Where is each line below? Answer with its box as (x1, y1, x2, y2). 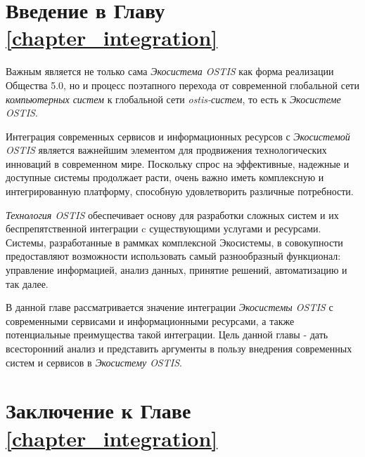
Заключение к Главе (6, 396, 191, 425)
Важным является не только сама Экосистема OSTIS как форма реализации (6, 64, 334, 79)
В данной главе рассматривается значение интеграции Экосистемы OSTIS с (6, 300, 333, 314)
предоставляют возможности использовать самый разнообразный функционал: (6, 249, 341, 263)
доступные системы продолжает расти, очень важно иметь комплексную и (6, 170, 324, 185)
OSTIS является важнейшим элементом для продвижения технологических (6, 143, 327, 157)
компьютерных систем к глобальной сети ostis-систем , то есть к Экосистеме (6, 91, 341, 106)
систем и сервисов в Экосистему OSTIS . (6, 355, 182, 369)
